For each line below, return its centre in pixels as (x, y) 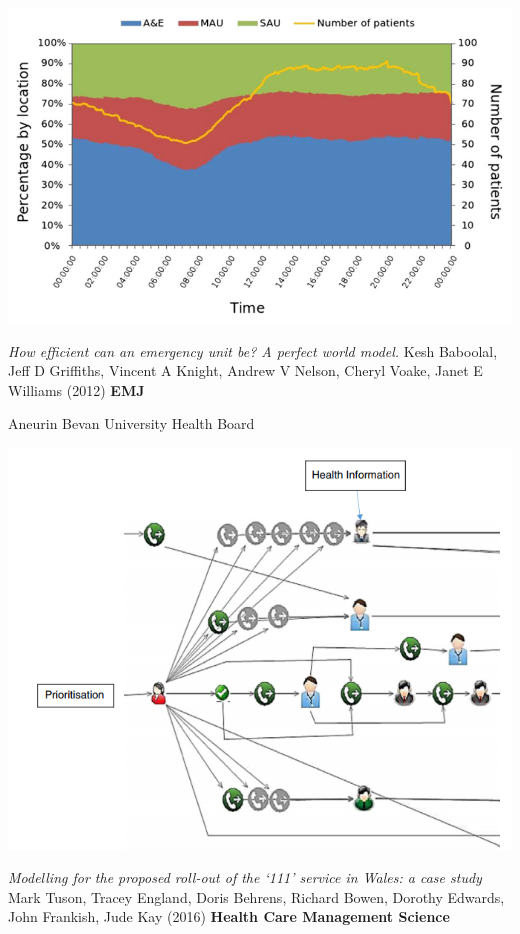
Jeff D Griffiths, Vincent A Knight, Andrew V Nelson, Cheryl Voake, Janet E (245, 370)
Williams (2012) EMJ (76, 389)
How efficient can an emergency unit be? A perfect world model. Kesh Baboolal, (253, 350)
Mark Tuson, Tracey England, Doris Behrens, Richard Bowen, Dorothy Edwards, (256, 896)
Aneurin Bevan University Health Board (131, 423)
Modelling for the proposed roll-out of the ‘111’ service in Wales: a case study (245, 877)
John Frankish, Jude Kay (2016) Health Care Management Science (229, 916)
